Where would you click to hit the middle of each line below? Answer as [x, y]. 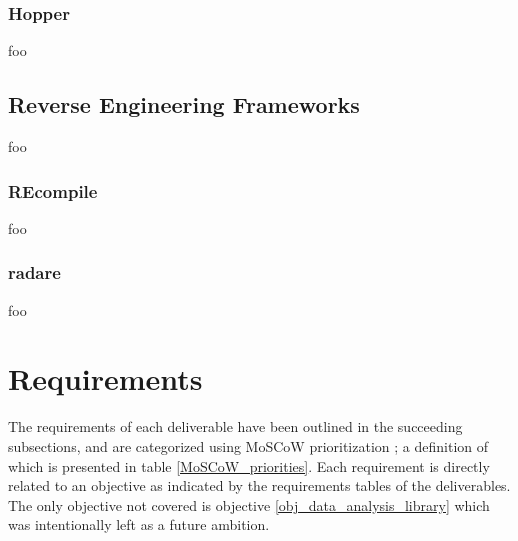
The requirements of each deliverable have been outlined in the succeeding [235, 426]
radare [34, 272]
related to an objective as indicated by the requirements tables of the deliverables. [259, 485]
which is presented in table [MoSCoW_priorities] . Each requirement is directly [249, 465]
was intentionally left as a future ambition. [139, 524]
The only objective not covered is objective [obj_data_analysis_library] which [249, 504]
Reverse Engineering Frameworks [184, 104]
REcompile [53, 190]
